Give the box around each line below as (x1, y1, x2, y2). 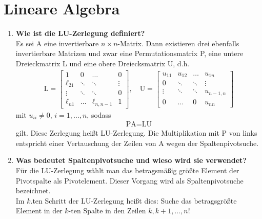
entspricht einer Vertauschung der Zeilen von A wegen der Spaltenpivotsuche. (15, 137, 259, 148)
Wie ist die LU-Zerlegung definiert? (15, 28, 145, 39)
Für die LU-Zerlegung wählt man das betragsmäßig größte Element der (15, 165, 239, 175)
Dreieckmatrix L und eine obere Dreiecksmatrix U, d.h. (15, 58, 190, 68)
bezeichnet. (15, 185, 51, 196)
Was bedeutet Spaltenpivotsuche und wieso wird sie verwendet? (15, 155, 247, 166)
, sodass (87, 109, 111, 120)
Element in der (15, 205, 63, 216)
